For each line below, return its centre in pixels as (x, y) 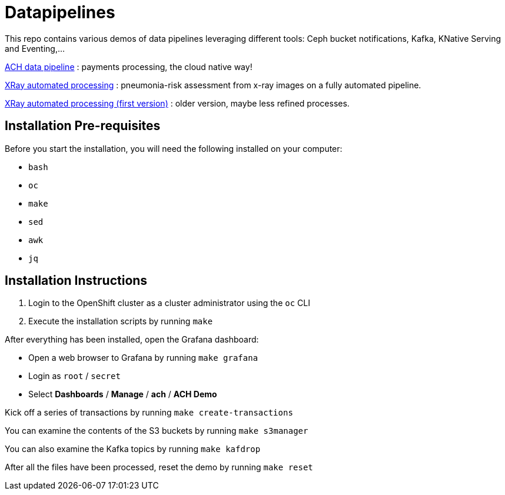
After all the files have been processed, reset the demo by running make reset (159, 467)
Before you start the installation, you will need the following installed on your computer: (174, 148)
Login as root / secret (74, 376)
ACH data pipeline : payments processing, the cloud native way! (129, 67)
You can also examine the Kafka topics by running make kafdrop (133, 449)
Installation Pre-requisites (83, 126)
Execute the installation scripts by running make (121, 321)
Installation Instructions (76, 281)
